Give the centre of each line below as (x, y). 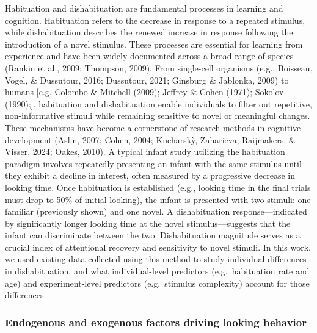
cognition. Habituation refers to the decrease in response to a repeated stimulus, (155, 20)
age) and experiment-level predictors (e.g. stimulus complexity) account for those (157, 283)
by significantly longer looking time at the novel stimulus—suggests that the (148, 223)
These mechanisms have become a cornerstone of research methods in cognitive (153, 127)
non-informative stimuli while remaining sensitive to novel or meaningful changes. (158, 116)
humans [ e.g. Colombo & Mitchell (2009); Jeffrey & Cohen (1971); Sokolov (144, 92)
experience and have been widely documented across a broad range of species (149, 56)
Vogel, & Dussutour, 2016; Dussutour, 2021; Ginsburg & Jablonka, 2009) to (147, 80)
